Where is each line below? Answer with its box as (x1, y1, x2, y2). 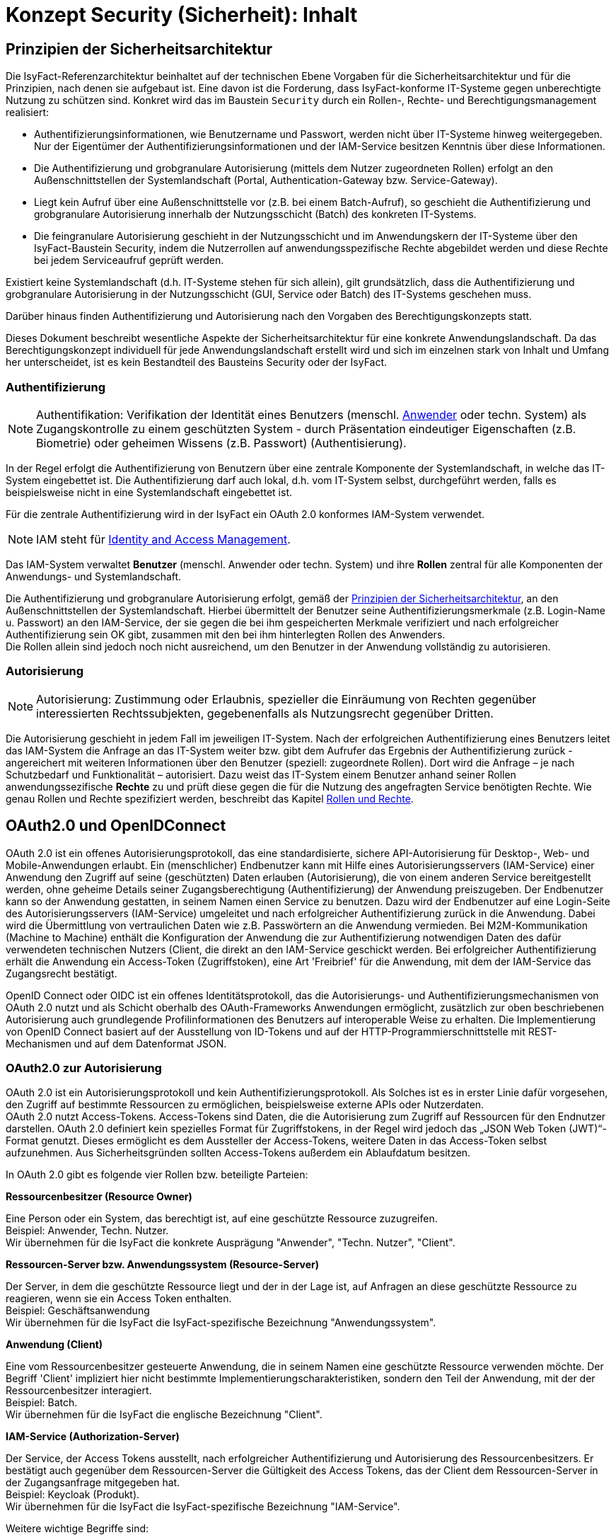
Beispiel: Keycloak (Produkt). (6, 1488, 140, 1501)
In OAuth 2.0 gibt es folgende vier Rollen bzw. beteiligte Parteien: (6, 1168, 308, 1181)
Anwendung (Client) (6, 1338, 103, 1351)
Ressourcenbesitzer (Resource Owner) (6, 1190, 192, 1203)
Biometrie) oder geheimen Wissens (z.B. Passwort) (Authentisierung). (36, 435, 407, 450)
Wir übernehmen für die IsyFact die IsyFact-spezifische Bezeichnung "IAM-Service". (6, 1500, 400, 1513)
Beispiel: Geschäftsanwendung (6, 1304, 150, 1317)
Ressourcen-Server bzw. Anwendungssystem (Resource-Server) (6, 1258, 320, 1271)
